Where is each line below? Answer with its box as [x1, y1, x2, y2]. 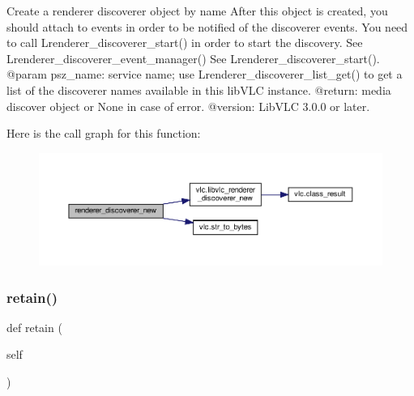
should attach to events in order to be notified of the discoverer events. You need [6, 18, 408, 35]
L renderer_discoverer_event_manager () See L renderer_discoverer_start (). [6, 49, 380, 66]
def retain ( [6, 318, 62, 335]
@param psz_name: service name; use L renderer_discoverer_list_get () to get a [6, 66, 403, 83]
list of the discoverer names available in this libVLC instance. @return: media [6, 81, 391, 98]
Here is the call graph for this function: [6, 125, 201, 142]
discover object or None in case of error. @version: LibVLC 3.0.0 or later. [6, 97, 370, 114]
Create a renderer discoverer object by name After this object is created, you [6, 2, 388, 19]
